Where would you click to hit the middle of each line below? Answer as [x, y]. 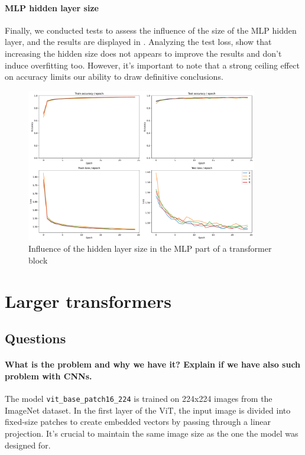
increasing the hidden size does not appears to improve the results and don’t [143, 53]
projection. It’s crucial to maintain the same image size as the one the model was [152, 433]
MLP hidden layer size [52, 7]
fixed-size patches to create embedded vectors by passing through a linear [138, 422]
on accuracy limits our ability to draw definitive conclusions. [114, 77]
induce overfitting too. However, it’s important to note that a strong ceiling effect [152, 65]
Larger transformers [88, 300]
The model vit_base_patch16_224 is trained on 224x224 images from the [139, 399]
